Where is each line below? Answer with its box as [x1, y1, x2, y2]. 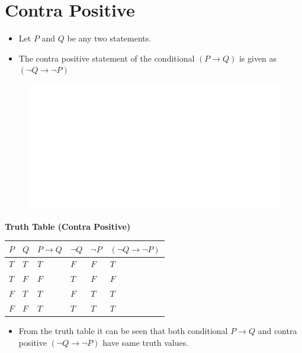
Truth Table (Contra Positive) [5, 220, 131, 232]
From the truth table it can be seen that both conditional [18, 325, 228, 337]
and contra [258, 325, 297, 337]
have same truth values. [102, 336, 189, 348]
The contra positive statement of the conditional [18, 52, 195, 64]
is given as [239, 52, 277, 64]
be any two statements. [67, 32, 152, 44]
